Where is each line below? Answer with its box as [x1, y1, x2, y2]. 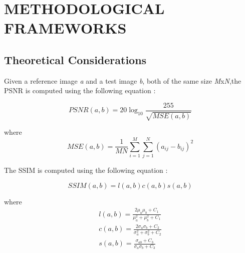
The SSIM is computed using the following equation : [4, 165, 168, 175]
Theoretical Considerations [4, 52, 147, 67]
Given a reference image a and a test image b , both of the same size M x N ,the [4, 75, 241, 86]
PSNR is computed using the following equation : [4, 85, 156, 96]
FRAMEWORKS [4, 18, 127, 38]
